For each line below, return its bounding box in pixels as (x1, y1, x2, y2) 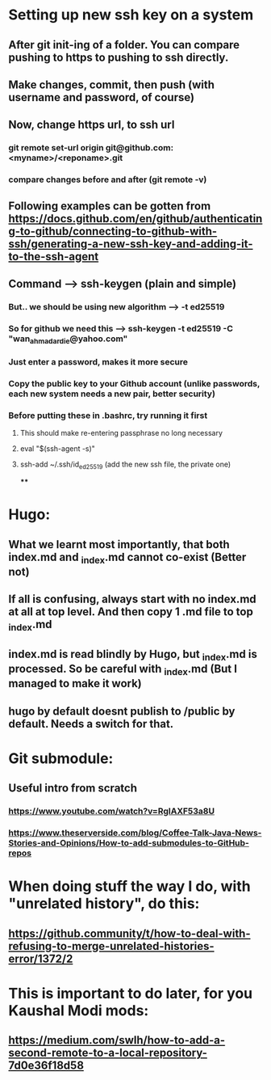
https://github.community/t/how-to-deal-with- (8, 926, 252, 940)
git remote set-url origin (8, 142, 104, 154)
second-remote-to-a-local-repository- (8, 1046, 208, 1060)
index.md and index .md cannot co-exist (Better (8, 550, 247, 566)
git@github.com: (105, 142, 174, 154)
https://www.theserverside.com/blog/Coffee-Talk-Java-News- (8, 827, 262, 838)
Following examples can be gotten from (8, 199, 211, 213)
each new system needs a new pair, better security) (8, 388, 216, 399)
